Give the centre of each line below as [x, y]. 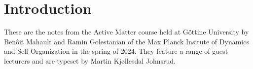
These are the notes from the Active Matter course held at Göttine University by [126, 32]
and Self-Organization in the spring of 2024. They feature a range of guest [116, 51]
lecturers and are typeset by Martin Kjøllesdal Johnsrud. [90, 60]
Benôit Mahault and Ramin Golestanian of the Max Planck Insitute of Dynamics [126, 41]
